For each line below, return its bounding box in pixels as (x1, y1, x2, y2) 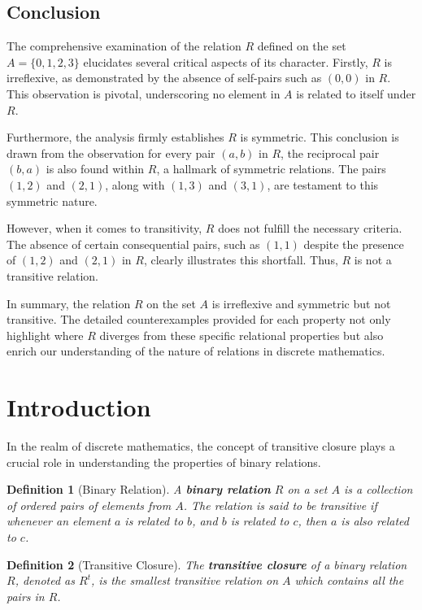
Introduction (7, 390, 151, 424)
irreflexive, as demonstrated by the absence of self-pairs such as (7, 69, 322, 86)
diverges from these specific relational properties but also (99, 326, 384, 343)
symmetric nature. (7, 192, 98, 209)
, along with (105, 176, 165, 193)
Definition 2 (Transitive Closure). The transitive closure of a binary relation (7, 556, 407, 573)
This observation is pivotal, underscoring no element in (7, 85, 281, 102)
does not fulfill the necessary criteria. (218, 220, 402, 237)
